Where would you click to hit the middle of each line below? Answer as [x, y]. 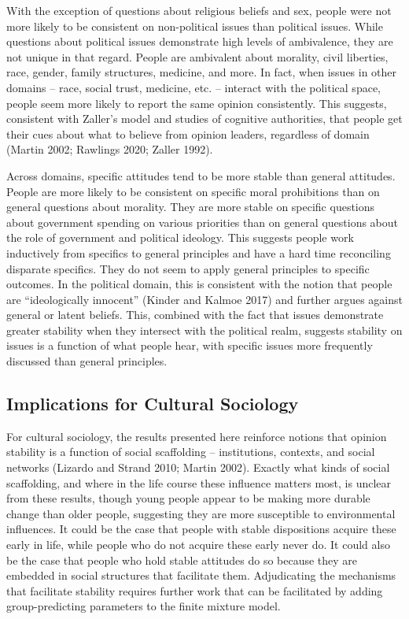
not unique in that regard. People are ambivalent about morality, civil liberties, [197, 56]
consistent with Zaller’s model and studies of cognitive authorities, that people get [204, 119]
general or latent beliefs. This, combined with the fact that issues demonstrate [195, 315]
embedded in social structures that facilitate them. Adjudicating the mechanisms [201, 575]
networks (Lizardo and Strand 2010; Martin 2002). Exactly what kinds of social [198, 467]
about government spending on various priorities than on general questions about [203, 222]
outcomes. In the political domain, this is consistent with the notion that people [199, 284]
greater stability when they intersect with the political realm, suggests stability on [204, 330]
